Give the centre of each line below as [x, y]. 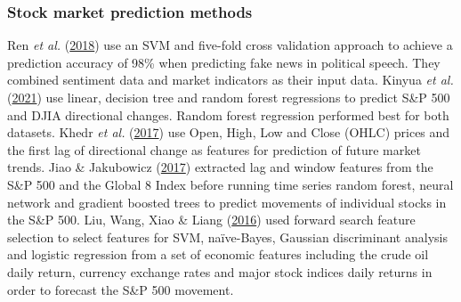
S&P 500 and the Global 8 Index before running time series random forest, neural [230, 184]
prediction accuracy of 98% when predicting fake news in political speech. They [224, 62]
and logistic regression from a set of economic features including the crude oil [218, 254]
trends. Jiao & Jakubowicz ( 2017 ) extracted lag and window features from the [220, 167]
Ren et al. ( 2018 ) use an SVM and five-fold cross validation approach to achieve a [230, 45]
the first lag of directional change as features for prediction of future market [214, 149]
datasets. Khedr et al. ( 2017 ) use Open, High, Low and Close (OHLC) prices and [229, 132]
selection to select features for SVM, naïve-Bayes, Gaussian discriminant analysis [227, 237]
